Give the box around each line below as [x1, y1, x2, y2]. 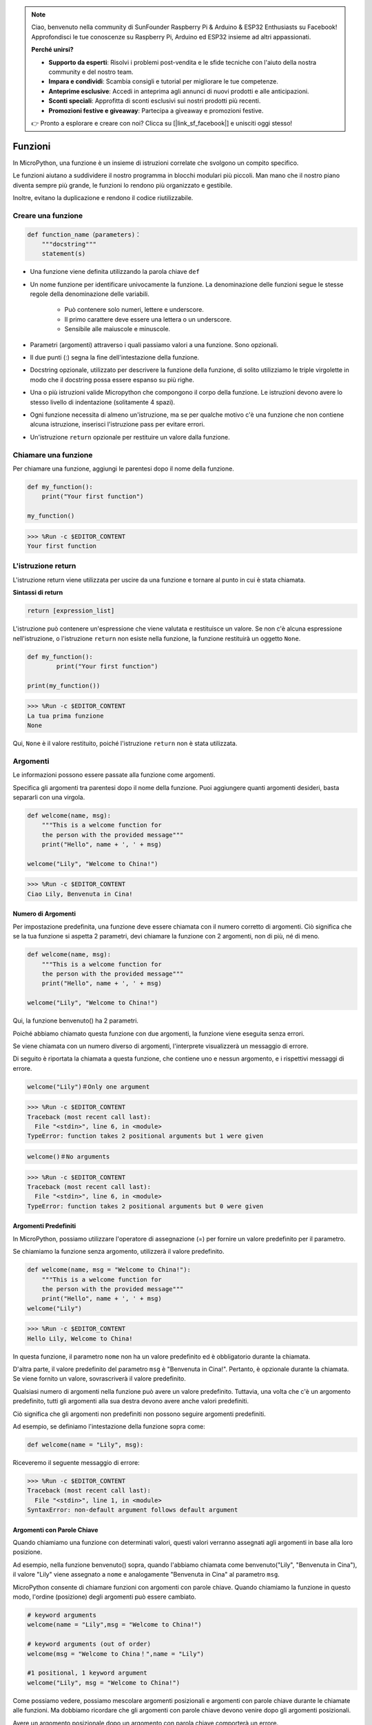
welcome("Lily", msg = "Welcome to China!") [27, 1679, 180, 1686]
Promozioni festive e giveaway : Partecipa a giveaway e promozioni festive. [48, 106, 264, 115]
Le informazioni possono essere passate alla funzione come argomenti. [12, 771, 216, 779]
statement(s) [41, 250, 86, 258]
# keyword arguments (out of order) [27, 1640, 152, 1648]
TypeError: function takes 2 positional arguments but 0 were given [27, 1202, 264, 1210]
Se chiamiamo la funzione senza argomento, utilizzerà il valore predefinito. [12, 1248, 225, 1256]
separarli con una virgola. [12, 793, 85, 801]
